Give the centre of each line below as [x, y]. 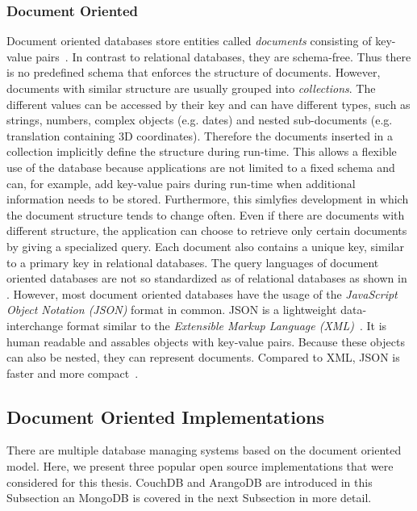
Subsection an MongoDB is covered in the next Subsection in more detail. [189, 498]
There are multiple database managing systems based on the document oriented [204, 450]
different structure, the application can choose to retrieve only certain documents [207, 230]
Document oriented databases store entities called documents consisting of [189, 41]
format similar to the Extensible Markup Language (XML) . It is [227, 325]
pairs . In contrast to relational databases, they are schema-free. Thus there [223, 56]
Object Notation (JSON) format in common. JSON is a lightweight [172, 310]
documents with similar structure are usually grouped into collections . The [191, 88]
